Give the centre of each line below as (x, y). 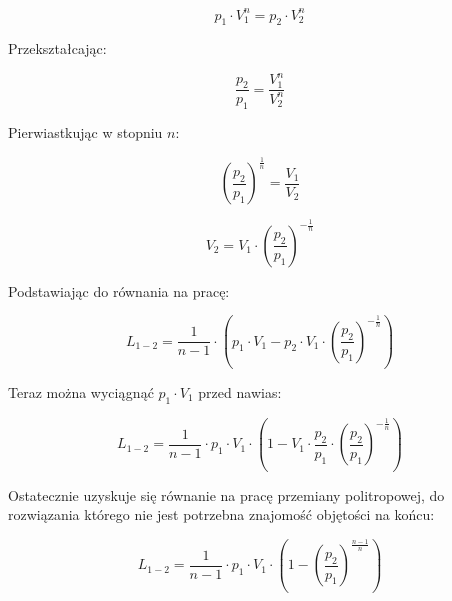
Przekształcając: (57, 48)
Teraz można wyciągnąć (81, 391)
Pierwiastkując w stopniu (85, 132)
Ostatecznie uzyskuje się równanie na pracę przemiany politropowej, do (226, 494)
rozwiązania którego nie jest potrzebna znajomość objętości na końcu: (221, 514)
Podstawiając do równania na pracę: (119, 290)
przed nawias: (240, 391)
